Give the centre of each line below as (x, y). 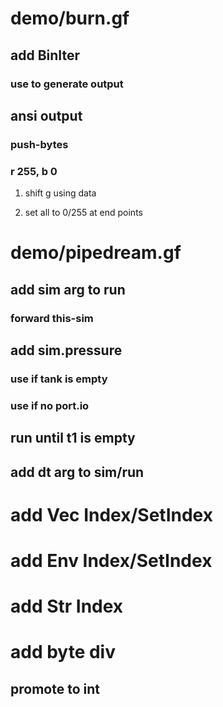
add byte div (63, 652)
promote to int (55, 688)
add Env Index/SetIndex (111, 561)
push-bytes (39, 144)
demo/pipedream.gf (96, 253)
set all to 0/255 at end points (83, 213)
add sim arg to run (68, 289)
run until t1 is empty (73, 438)
